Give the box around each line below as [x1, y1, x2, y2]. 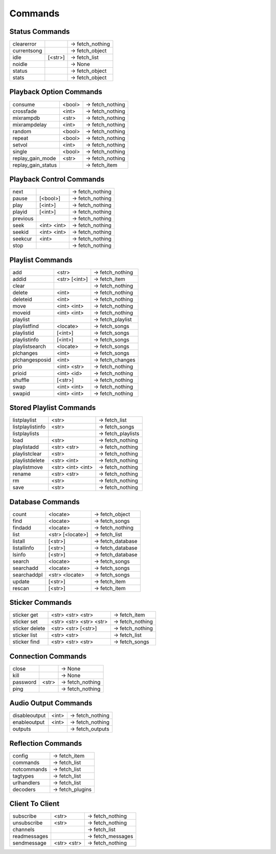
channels [12, 826, 35, 833]
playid [12, 208, 28, 215]
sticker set [12, 618, 38, 625]
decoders [12, 786, 36, 793]
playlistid [12, 329, 34, 336]
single [12, 148, 28, 155]
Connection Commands [9, 652, 87, 661]
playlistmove [12, 464, 43, 471]
